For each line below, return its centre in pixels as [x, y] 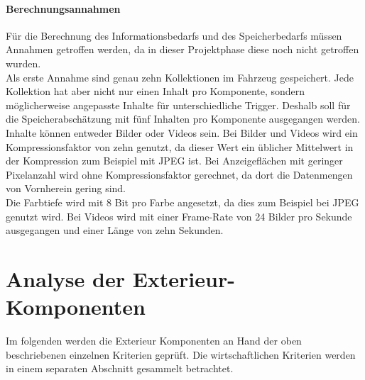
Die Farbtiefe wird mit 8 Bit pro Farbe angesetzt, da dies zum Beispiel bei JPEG [182, 202]
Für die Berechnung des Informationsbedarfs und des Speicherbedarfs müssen [174, 35]
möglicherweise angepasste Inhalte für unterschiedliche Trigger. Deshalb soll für [178, 105]
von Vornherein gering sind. [66, 188]
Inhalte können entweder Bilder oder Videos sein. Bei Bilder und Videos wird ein [182, 132]
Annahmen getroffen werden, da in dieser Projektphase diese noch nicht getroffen [182, 49]
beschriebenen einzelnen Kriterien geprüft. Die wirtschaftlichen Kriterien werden [181, 354]
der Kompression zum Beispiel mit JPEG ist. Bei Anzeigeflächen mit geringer [174, 161]
